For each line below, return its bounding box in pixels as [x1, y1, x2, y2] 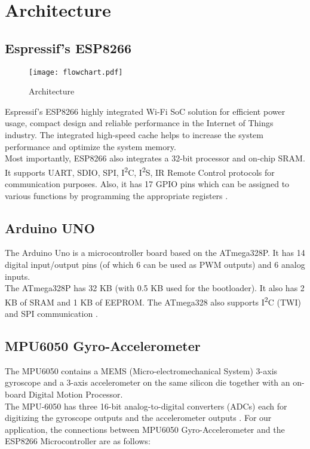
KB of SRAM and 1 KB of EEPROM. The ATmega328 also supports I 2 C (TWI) [5, 294, 301, 308]
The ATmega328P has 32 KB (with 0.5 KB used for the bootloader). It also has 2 [5, 282, 305, 294]
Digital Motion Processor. [29, 388, 123, 401]
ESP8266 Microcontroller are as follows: [5, 435, 151, 447]
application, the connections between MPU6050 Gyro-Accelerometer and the [5, 423, 285, 435]
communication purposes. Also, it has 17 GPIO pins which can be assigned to [5, 178, 290, 190]
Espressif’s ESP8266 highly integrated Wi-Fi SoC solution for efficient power [5, 105, 286, 117]
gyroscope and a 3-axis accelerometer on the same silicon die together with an [5, 376, 290, 389]
